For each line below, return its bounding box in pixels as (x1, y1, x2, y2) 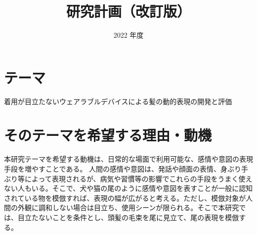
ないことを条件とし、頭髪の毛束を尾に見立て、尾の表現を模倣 (38, 212, 239, 222)
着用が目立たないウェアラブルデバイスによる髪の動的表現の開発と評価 (4, 96, 232, 106)
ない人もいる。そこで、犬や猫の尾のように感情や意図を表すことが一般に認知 (4, 183, 253, 193)
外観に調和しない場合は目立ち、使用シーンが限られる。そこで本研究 (17, 202, 239, 213)
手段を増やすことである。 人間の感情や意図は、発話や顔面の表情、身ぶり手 (4, 163, 249, 174)
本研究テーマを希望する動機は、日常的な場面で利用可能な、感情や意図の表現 (4, 154, 253, 164)
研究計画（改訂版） (66, 1, 191, 21)
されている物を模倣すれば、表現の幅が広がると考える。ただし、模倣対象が (4, 192, 246, 203)
